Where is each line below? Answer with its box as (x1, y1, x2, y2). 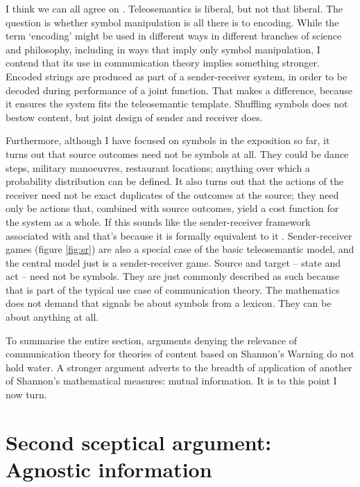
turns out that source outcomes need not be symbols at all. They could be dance (6, 146, 349, 161)
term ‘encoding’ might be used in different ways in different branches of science (6, 28, 342, 43)
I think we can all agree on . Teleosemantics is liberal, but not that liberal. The (6, 1, 343, 15)
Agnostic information (6, 455, 212, 483)
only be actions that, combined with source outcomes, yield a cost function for (6, 201, 339, 215)
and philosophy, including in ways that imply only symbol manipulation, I (6, 42, 320, 56)
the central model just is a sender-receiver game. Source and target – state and (6, 255, 341, 269)
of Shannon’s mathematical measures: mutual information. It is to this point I (6, 373, 337, 388)
